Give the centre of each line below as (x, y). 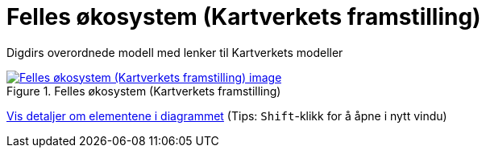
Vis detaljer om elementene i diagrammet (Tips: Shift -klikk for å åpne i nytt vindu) (227, 115)
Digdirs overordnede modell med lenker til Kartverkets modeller (175, 52)
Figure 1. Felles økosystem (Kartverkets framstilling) (144, 91)
